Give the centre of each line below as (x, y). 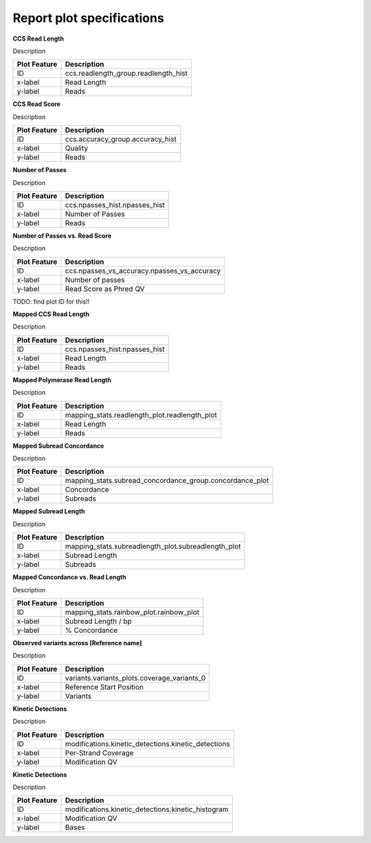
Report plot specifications (88, 18)
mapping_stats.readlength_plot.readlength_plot (141, 415)
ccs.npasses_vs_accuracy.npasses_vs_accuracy (143, 271)
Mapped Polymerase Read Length (62, 379)
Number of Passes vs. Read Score (62, 236)
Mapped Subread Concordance (58, 446)
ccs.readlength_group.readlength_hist (126, 74)
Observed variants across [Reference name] (77, 643)
